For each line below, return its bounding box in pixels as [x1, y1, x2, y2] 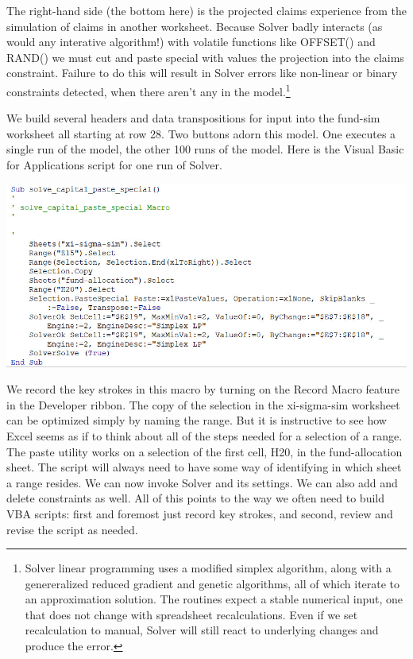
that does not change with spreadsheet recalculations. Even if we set [25, 606, 358, 622]
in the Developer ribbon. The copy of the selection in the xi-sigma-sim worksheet [6, 396, 400, 413]
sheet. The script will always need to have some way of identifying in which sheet [6, 459, 402, 475]
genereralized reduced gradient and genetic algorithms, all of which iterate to [25, 575, 400, 591]
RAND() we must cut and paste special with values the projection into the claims [6, 48, 404, 65]
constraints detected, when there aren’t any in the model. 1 [6, 80, 291, 99]
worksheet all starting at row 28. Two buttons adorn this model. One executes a [6, 125, 396, 141]
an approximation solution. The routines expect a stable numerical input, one [25, 591, 403, 607]
